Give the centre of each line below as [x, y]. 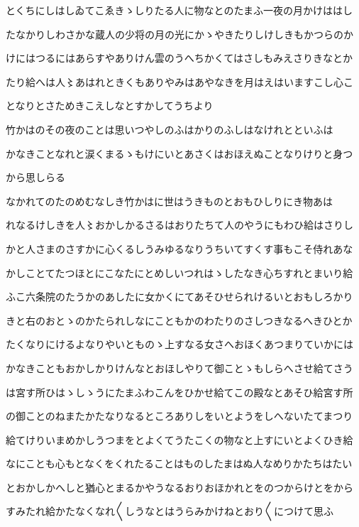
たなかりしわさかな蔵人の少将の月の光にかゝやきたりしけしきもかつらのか [179, 34]
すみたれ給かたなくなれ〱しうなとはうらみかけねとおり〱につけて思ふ [170, 511]
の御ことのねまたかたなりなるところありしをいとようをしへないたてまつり [179, 416]
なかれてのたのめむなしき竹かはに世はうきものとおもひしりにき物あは [170, 201]
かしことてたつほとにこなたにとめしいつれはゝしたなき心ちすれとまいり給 [179, 272]
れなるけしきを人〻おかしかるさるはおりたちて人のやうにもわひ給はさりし [179, 225]
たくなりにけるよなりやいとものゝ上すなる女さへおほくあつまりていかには [179, 344]
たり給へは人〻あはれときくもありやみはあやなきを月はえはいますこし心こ [179, 81]
